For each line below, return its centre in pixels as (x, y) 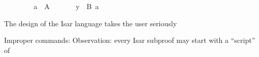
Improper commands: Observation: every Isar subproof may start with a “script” (130, 40)
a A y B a (66, 6)
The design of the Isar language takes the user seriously (91, 23)
